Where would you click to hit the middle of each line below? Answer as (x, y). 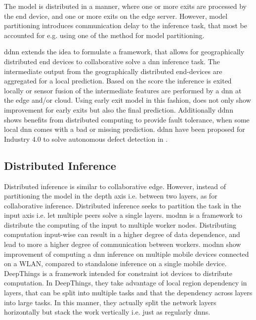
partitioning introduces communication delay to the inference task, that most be (126, 25)
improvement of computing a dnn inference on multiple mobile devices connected (127, 254)
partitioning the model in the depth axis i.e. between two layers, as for (111, 196)
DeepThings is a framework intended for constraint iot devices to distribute (118, 273)
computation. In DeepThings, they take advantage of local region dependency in (126, 283)
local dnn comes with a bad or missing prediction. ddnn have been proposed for (125, 129)
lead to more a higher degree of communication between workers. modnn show (123, 244)
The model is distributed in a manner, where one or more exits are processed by (126, 6)
